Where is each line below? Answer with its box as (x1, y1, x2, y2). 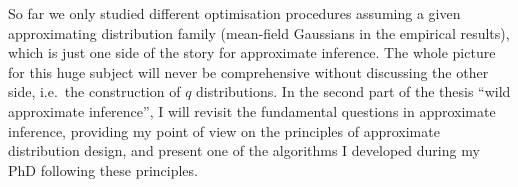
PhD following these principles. (8, 159, 198, 180)
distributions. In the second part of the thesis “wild (196, 81, 511, 102)
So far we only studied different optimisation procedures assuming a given (8, 3, 461, 23)
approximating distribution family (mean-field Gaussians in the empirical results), (8, 22, 510, 43)
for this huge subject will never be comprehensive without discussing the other (8, 61, 489, 82)
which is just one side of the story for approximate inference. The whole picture (8, 42, 496, 63)
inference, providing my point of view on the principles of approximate (8, 120, 440, 141)
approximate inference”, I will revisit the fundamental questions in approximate (8, 100, 496, 121)
